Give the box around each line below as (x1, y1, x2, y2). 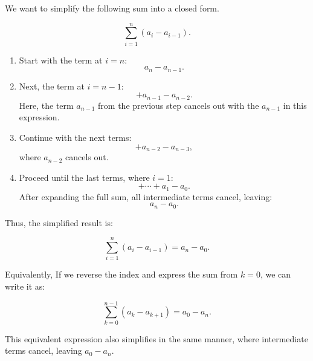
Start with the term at (19, 53, 103, 66)
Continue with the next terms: (19, 131, 132, 143)
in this (283, 99, 307, 111)
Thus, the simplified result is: (5, 216, 113, 229)
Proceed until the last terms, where (19, 171, 150, 183)
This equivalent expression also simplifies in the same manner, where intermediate (5, 332, 308, 345)
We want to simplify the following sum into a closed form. (5, 2, 219, 14)
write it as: (5, 280, 45, 293)
